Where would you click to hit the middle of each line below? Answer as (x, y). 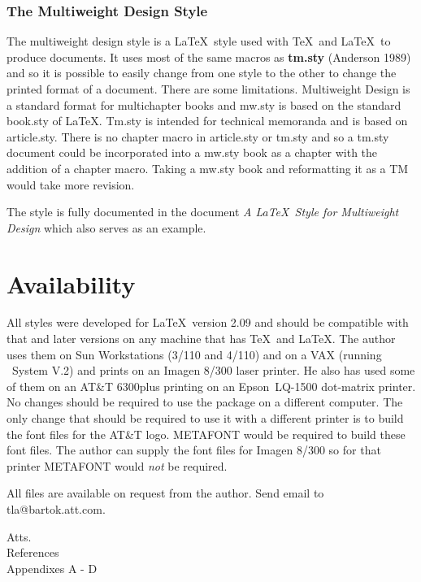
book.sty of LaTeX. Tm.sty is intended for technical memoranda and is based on (207, 121)
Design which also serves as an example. (106, 227)
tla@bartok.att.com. (56, 509)
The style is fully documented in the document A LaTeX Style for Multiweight (203, 212)
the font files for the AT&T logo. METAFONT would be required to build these (206, 434)
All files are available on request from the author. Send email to (165, 493)
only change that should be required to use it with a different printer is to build (205, 418)
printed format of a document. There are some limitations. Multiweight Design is (208, 89)
